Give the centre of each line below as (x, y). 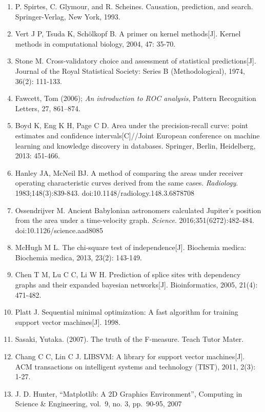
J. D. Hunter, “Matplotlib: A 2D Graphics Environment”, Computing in (129, 393)
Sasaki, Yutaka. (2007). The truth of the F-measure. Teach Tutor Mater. (129, 339)
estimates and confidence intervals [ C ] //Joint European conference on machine (137, 135)
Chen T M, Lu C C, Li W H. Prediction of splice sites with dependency (128, 274)
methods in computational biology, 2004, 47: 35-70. (95, 43)
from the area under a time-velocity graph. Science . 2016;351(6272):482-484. (135, 220)
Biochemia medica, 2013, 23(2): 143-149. (78, 257)
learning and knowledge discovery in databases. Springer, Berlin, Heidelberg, (135, 145)
